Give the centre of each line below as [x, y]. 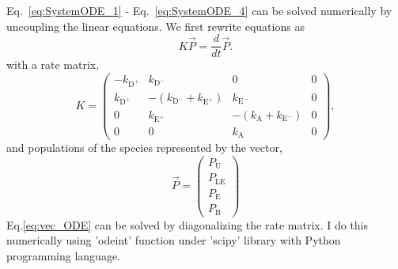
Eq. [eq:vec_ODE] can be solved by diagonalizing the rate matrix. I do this [188, 224]
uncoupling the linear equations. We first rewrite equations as [155, 26]
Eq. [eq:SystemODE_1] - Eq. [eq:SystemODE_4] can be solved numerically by [199, 10]
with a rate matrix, [53, 64]
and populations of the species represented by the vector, [144, 147]
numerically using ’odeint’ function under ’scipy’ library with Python [174, 240]
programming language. [63, 255]
